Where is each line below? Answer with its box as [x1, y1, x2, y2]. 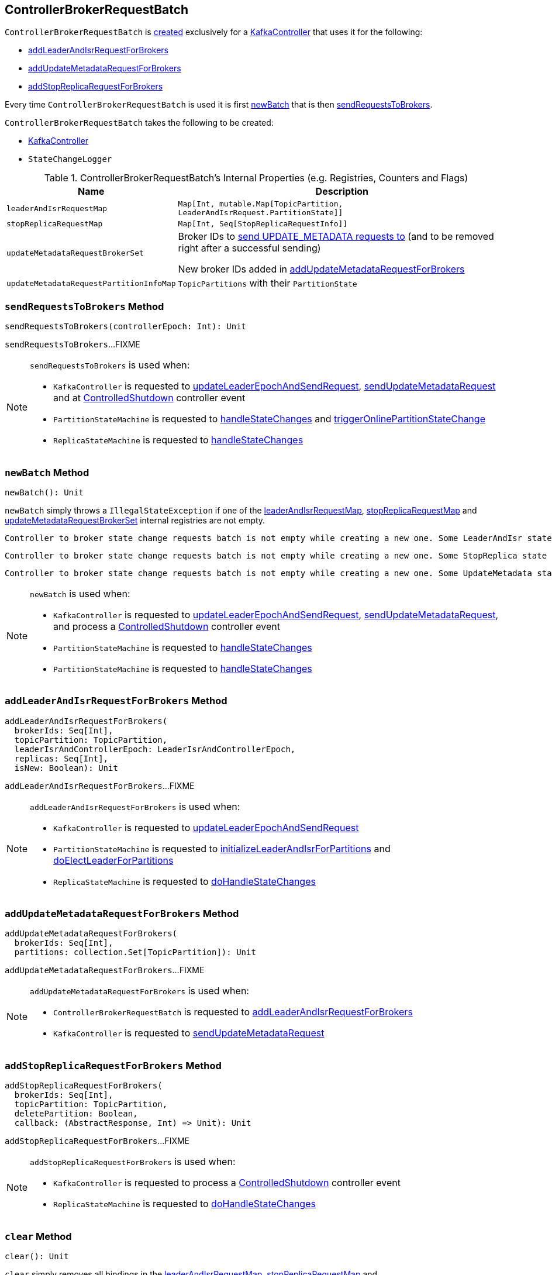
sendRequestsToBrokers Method [5, 300, 164, 312]
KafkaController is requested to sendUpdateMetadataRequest [53, 1027, 325, 1039]
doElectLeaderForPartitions [53, 854, 174, 866]
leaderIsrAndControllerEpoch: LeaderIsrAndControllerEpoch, [14, 744, 296, 754]
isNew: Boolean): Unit [14, 763, 118, 773]
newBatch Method [5, 466, 89, 478]
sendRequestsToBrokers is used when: [30, 359, 190, 371]
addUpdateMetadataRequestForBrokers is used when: [30, 985, 249, 997]
